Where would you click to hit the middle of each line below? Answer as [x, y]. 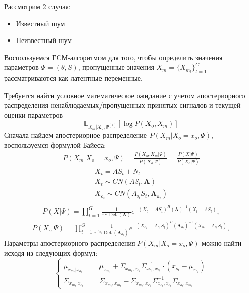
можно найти [222, 243]
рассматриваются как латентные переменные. [73, 78]
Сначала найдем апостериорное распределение [76, 135]
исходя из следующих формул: [51, 253]
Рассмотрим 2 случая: [37, 6]
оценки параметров [34, 115]
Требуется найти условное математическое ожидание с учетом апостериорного [125, 95]
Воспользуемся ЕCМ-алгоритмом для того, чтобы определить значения [113, 57]
